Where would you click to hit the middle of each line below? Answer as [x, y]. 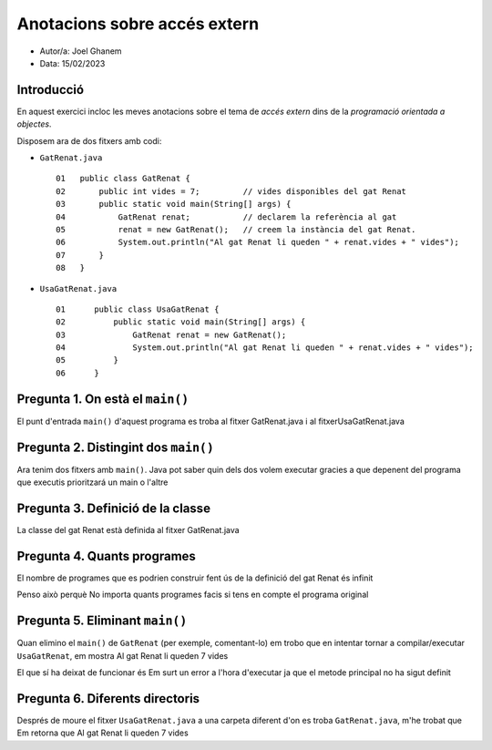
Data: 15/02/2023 [72, 63]
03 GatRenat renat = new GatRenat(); [171, 334]
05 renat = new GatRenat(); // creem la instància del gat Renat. [236, 229]
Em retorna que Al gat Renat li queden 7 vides [102, 733]
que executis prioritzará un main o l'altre [92, 482]
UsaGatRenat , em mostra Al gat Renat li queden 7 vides [123, 655]
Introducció [51, 90]
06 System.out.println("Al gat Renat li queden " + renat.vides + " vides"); [258, 242]
